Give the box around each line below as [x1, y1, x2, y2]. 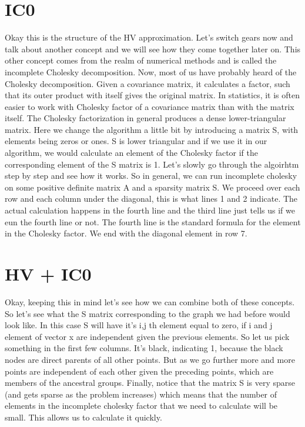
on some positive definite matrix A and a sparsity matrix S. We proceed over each [5, 181, 300, 193]
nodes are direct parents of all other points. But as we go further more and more [5, 353, 295, 365]
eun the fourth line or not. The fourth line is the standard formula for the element [5, 215, 301, 228]
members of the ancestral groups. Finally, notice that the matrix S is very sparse [5, 376, 295, 389]
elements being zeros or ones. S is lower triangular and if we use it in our [5, 135, 267, 147]
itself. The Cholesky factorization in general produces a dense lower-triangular [5, 112, 286, 124]
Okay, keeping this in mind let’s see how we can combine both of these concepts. [5, 295, 295, 308]
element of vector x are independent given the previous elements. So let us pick [5, 330, 290, 342]
